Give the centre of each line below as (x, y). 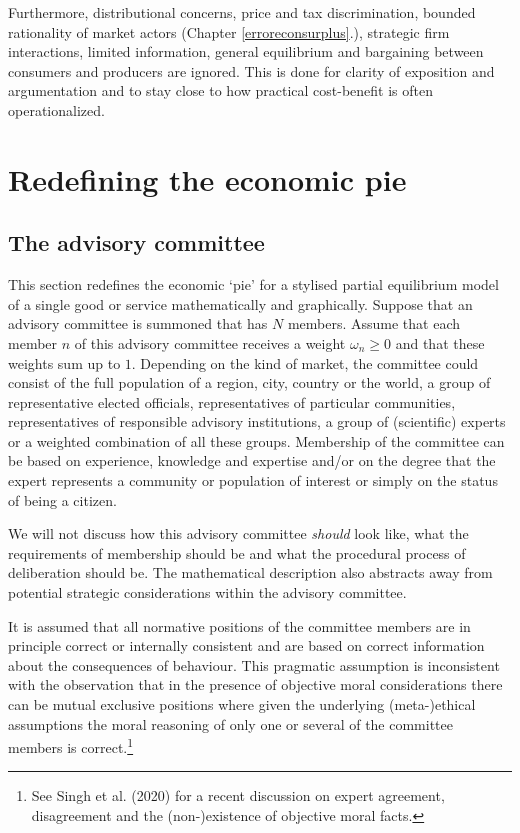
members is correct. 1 (71, 745)
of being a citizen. (62, 499)
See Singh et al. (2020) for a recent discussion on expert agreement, (238, 795)
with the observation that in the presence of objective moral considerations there (255, 684)
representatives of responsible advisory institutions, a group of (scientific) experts (257, 421)
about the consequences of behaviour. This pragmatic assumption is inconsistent (254, 664)
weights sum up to (64, 362)
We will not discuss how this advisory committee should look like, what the (238, 533)
